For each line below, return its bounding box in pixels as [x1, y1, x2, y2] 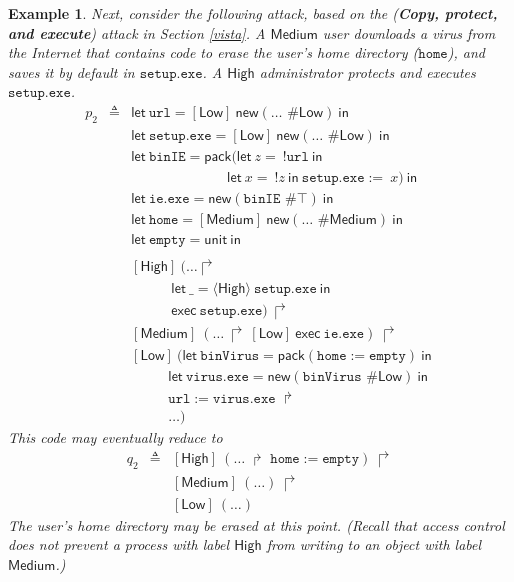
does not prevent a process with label [8, 534, 230, 555]
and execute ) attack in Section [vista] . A [8, 22, 266, 43]
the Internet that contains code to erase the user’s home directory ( [8, 42, 419, 63]
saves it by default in [8, 61, 135, 82]
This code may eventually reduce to [8, 427, 223, 448]
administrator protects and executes [259, 61, 476, 82]
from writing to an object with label [266, 534, 482, 555]
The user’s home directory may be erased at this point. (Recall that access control [8, 514, 505, 535]
